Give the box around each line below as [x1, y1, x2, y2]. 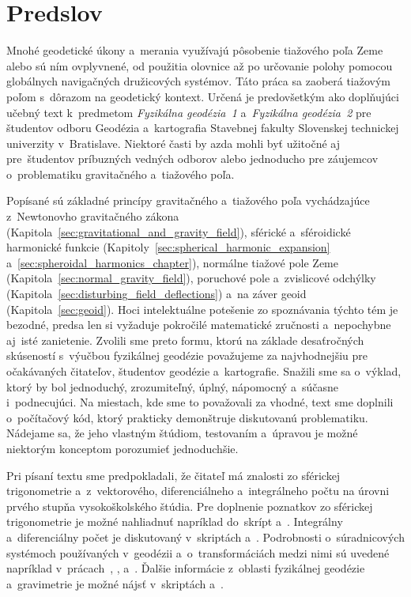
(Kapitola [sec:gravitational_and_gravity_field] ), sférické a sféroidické [6, 223, 351, 240]
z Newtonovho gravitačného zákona [6, 208, 179, 225]
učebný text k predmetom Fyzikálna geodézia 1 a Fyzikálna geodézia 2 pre [6, 104, 371, 120]
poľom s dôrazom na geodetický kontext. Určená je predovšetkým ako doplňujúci [6, 88, 399, 104]
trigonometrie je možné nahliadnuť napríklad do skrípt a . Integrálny [6, 513, 343, 530]
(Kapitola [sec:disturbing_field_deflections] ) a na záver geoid [6, 285, 307, 302]
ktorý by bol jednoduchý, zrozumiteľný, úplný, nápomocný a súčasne [6, 378, 338, 395]
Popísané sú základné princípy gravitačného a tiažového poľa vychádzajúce [6, 192, 370, 209]
